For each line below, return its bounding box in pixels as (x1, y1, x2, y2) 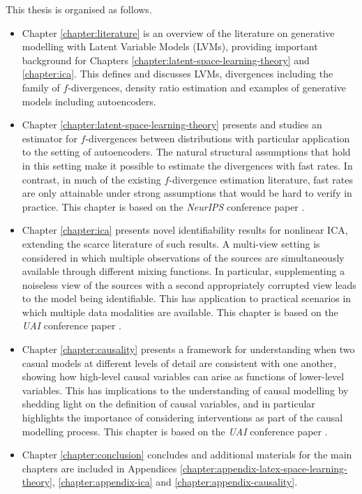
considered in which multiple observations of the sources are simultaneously (22, 250, 345, 264)
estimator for (22, 130, 77, 145)
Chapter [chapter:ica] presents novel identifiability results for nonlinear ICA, (22, 223, 348, 237)
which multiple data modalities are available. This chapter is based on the (22, 304, 338, 319)
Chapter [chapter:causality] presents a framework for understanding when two (22, 342, 355, 357)
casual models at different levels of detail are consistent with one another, (22, 355, 337, 370)
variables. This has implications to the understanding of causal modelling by (22, 382, 349, 397)
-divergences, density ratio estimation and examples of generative (68, 80, 347, 94)
